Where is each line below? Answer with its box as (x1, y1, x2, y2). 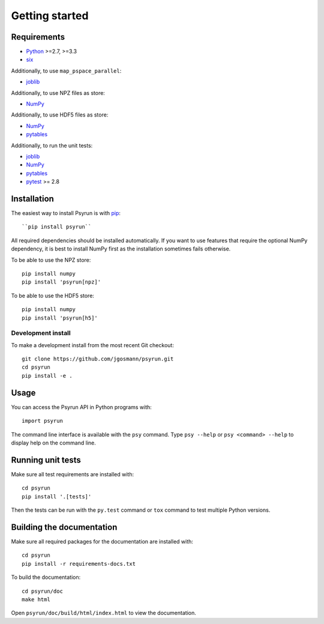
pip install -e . (22, 372, 73, 379)
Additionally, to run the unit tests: (11, 142, 93, 149)
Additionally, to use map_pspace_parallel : (11, 67, 122, 74)
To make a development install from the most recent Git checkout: (11, 341, 174, 348)
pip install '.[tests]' (22, 493, 92, 500)
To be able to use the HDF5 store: (11, 292, 94, 299)
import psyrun (22, 417, 63, 425)
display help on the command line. (11, 439, 96, 446)
